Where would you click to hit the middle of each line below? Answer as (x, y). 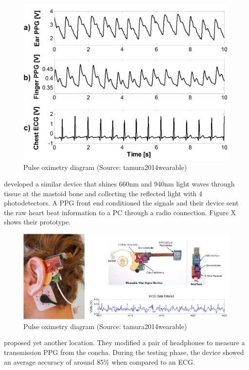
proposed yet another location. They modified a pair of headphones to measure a (124, 342)
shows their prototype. (37, 222)
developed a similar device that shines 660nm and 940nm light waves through (119, 183)
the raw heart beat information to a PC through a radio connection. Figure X (120, 212)
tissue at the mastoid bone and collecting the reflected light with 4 (103, 193)
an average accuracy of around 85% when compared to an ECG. (99, 361)
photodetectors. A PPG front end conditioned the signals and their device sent (121, 203)
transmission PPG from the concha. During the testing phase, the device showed (124, 352)
